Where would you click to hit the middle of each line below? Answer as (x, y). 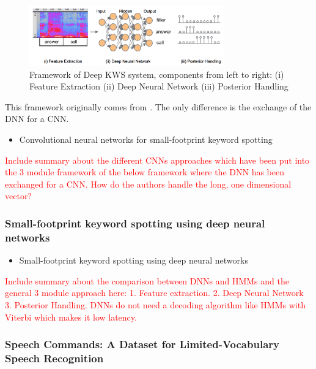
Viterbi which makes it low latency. (71, 317)
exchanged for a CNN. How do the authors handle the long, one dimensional (148, 184)
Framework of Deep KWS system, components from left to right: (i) (157, 74)
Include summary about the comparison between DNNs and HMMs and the (147, 280)
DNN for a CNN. (37, 119)
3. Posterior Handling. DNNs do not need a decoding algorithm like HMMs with (155, 304)
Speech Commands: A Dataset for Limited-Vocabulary (142, 344)
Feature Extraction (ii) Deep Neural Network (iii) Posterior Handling (159, 86)
